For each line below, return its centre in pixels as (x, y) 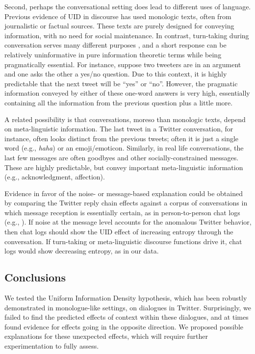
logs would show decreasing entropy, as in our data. (82, 251)
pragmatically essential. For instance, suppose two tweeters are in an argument (123, 64)
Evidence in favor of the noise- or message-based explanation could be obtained (124, 193)
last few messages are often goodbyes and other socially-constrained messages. (122, 157)
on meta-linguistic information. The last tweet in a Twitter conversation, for (119, 129)
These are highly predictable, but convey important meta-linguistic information (124, 167)
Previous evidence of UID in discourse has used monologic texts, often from (118, 16)
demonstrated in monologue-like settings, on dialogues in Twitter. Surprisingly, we (128, 307)
